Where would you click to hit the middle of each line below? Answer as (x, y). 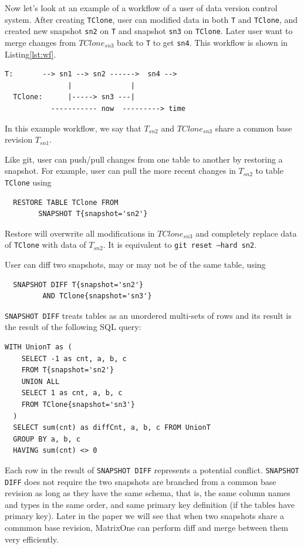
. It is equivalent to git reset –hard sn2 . (180, 245)
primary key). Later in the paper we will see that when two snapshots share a (144, 516)
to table (269, 171)
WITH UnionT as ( (38, 347)
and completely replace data (246, 233)
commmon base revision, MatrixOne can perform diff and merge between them (146, 528)
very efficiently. (32, 539)
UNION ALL (40, 381)
